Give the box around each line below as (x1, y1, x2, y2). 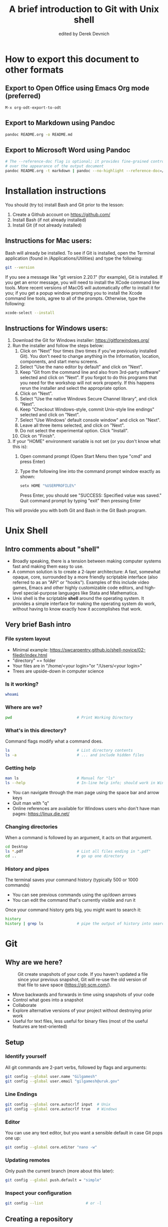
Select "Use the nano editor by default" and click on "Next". (19, 364, 143, 370)
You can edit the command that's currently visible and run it (12, 897, 136, 903)
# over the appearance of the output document (5, 164, 104, 169)
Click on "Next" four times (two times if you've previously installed (19, 348, 157, 354)
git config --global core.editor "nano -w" (5, 1144, 97, 1149)
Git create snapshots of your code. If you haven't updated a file (17, 971, 148, 977)
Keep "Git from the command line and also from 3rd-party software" (19, 369, 161, 375)
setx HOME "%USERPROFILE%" (19, 483, 76, 488)
